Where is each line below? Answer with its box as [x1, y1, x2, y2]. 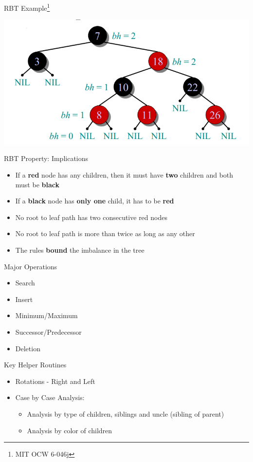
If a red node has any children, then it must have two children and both [15, 170, 234, 180]
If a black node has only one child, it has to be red [15, 196, 174, 206]
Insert [15, 294, 33, 304]
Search [15, 278, 35, 288]
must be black [15, 179, 59, 189]
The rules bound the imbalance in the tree [15, 245, 145, 255]
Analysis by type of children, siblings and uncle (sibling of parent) [27, 408, 224, 419]
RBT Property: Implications [4, 153, 89, 163]
